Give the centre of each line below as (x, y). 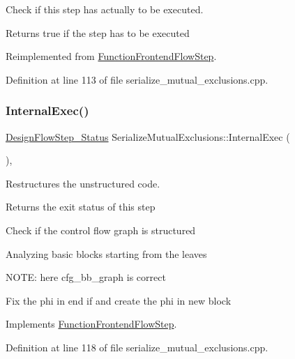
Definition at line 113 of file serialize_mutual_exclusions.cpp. (137, 79)
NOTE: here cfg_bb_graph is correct (86, 277)
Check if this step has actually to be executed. (105, 9)
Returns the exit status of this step (81, 207)
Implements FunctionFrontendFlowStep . (91, 324)
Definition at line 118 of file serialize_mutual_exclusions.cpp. (137, 347)
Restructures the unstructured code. (83, 183)
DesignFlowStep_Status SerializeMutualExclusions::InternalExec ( (148, 136)
